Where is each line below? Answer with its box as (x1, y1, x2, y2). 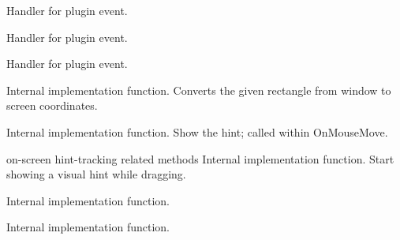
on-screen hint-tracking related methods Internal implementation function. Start (6, 150, 394, 167)
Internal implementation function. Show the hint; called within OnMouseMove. (6, 123, 388, 140)
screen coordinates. (6, 97, 98, 114)
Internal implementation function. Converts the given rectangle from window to (6, 81, 391, 98)
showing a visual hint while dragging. (6, 166, 186, 182)
